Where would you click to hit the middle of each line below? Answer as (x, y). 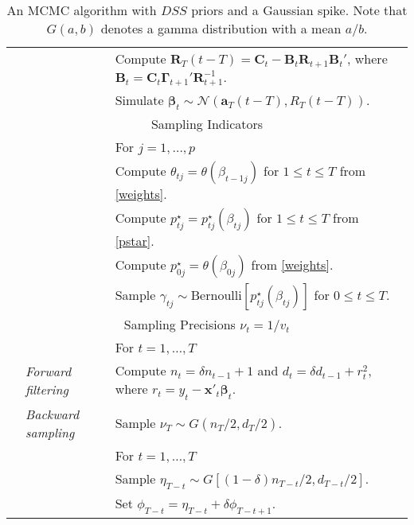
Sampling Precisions (180, 325)
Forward (49, 371)
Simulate (139, 100)
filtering (47, 390)
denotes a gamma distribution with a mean (221, 28)
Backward (53, 414)
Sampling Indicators (207, 124)
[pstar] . (135, 241)
